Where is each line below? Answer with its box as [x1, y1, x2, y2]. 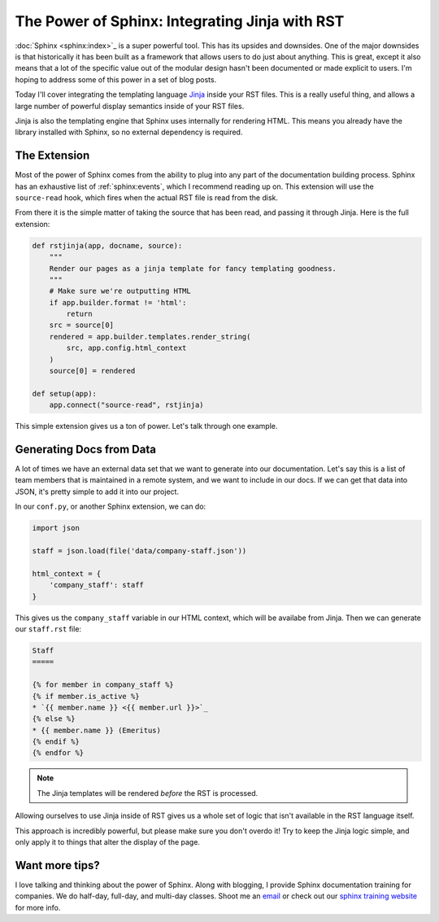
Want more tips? [15, 859, 101, 872]
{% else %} [32, 714, 76, 723]
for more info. [15, 902, 61, 912]
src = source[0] [49, 321, 114, 330]
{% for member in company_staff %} [32, 680, 174, 689]
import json [32, 523, 80, 533]
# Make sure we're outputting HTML [49, 286, 191, 296]
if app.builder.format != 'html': [49, 298, 187, 307]
